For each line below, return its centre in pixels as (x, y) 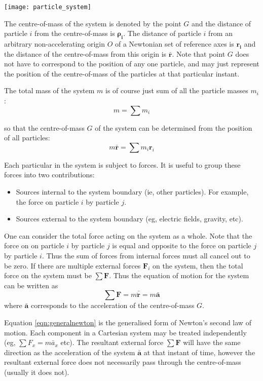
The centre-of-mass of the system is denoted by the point (93, 23)
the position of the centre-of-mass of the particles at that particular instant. (122, 73)
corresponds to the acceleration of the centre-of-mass (112, 305)
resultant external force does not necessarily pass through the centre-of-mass (123, 362)
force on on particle (34, 245)
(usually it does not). (37, 372)
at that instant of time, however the (199, 352)
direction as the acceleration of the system (70, 352)
